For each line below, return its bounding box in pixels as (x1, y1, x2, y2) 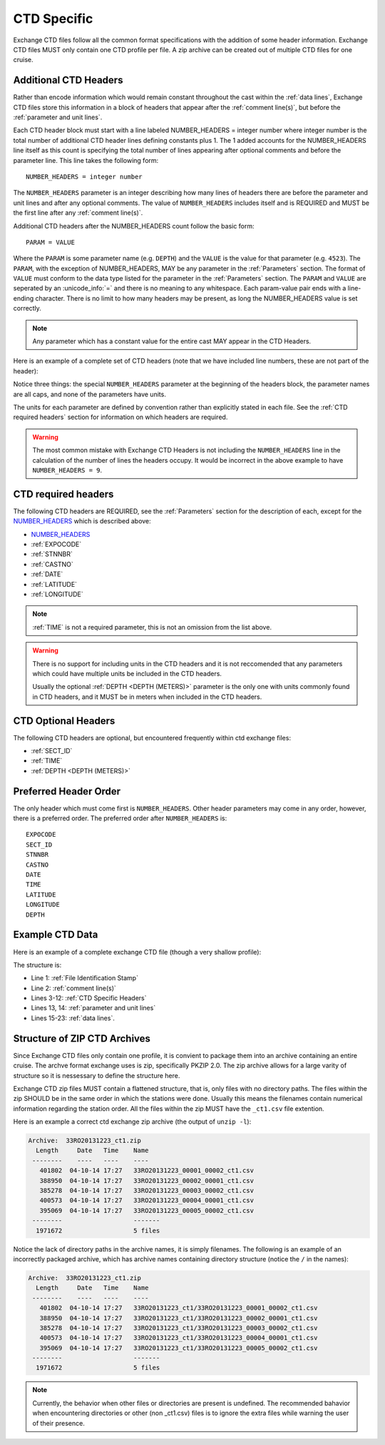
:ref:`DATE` (31, 570, 63, 578)
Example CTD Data (13, 929, 98, 941)
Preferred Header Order (13, 785, 121, 797)
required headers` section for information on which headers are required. (13, 413, 228, 421)
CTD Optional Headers (13, 715, 115, 727)
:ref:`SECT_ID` (31, 747, 73, 755)
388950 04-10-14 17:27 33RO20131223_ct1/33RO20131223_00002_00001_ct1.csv (39, 1314, 318, 1322)
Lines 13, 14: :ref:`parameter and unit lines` (31, 1004, 156, 1012)
